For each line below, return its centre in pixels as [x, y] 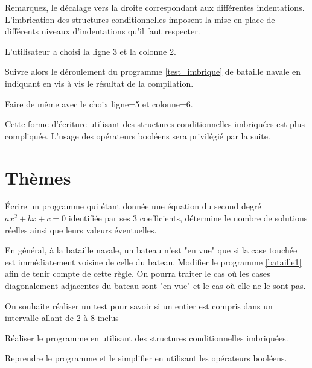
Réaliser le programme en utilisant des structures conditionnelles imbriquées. [147, 338]
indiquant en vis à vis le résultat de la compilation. [99, 83]
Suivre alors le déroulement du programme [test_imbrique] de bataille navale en [153, 71]
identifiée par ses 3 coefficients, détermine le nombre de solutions [188, 218]
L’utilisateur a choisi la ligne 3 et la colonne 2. [91, 51]
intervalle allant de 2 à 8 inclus [62, 318]
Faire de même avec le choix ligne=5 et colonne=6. [99, 103]
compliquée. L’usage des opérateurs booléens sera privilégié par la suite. [138, 135]
